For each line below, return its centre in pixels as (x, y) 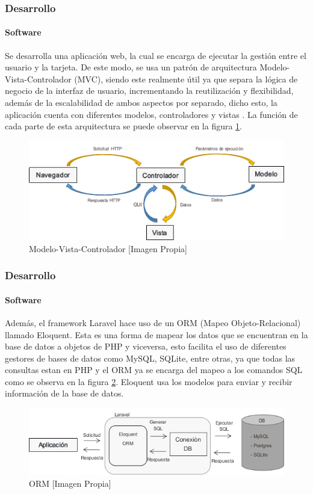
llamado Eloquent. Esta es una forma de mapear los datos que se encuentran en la (156, 334)
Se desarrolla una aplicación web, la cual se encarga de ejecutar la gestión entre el (156, 55)
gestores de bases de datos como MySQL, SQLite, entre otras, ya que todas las (150, 358)
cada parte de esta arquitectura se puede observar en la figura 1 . (124, 126)
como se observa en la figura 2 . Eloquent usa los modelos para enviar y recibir (149, 381)
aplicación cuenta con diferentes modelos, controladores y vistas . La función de (151, 114)
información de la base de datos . (64, 393)
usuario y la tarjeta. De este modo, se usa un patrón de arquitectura (131, 67)
